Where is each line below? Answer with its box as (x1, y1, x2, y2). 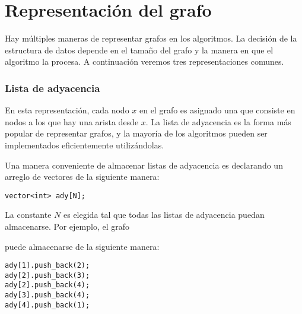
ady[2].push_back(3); (5, 271, 90, 280)
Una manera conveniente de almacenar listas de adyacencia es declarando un (5, 158, 283, 171)
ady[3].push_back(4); (5, 291, 90, 300)
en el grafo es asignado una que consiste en (139, 104, 295, 116)
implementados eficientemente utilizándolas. (5, 138, 164, 151)
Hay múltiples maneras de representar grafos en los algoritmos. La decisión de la (5, 32, 297, 45)
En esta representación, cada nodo (5, 104, 129, 116)
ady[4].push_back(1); (5, 300, 90, 309)
